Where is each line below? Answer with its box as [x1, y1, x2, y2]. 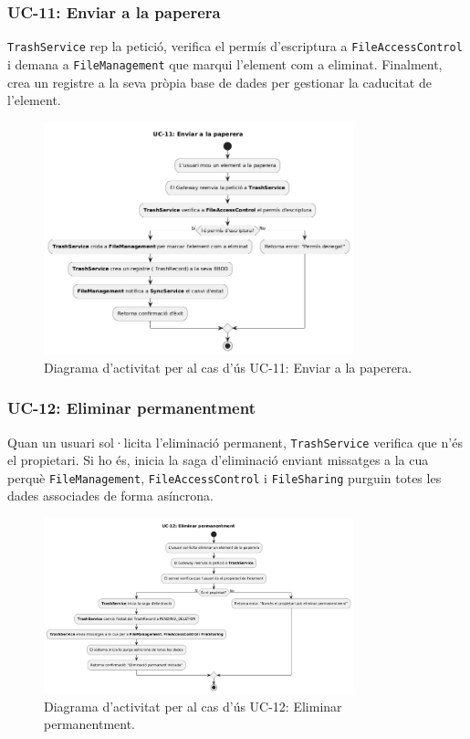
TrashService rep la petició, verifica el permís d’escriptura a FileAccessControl [7, 37, 463, 56]
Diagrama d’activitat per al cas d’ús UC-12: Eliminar [44, 696, 342, 715]
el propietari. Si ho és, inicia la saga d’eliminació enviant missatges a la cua [7, 450, 429, 470]
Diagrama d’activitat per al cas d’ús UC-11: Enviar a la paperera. [44, 357, 413, 376]
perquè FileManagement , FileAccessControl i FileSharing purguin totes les [7, 468, 442, 487]
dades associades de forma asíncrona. [7, 486, 214, 505]
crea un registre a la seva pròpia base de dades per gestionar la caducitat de [7, 72, 432, 91]
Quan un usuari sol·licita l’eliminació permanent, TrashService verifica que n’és [7, 432, 463, 451]
